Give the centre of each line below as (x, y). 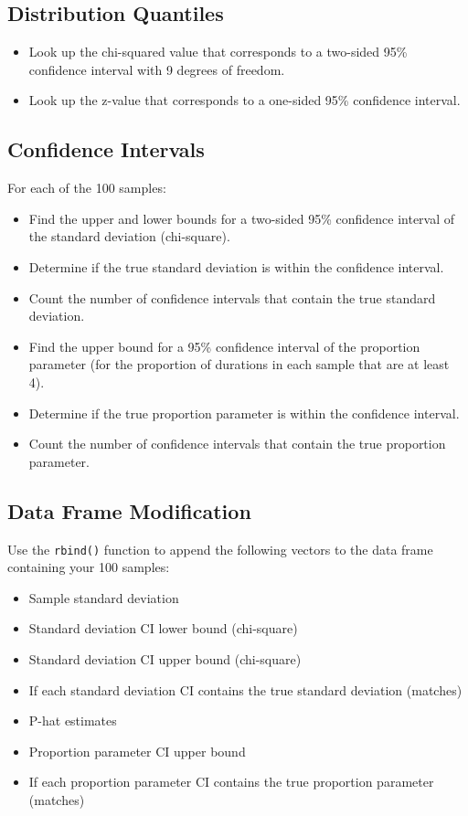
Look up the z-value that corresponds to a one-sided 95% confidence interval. (245, 100)
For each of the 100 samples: (87, 188)
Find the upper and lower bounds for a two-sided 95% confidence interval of (242, 218)
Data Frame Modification (129, 510)
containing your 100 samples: (89, 567)
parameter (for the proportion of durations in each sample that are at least (239, 364)
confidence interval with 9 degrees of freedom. (157, 69)
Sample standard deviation (104, 597)
